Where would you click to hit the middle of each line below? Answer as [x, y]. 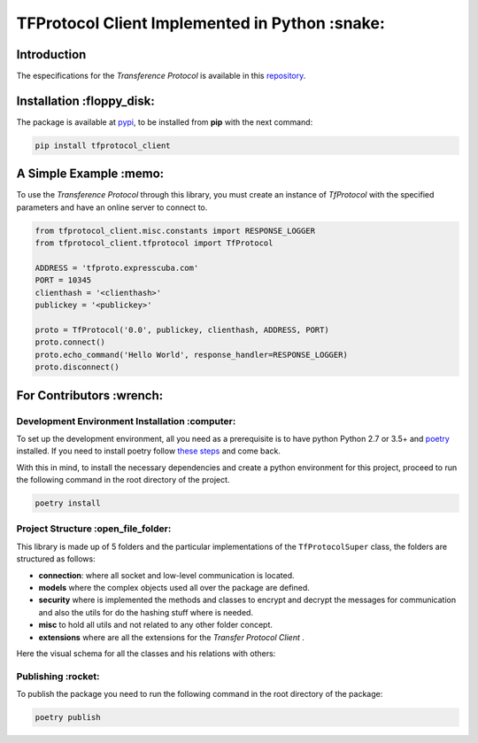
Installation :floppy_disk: [85, 101]
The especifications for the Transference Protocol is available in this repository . [161, 76]
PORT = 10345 [63, 280]
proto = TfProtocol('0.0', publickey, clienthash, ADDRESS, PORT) [182, 329]
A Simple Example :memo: [90, 174]
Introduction [51, 54]
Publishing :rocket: [58, 676]
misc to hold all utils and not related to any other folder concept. [156, 625]
